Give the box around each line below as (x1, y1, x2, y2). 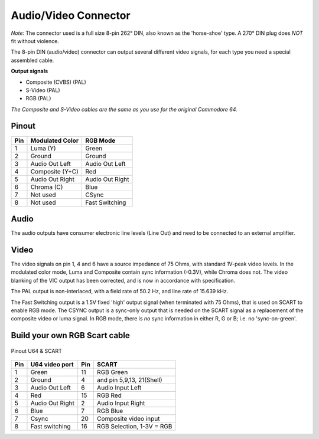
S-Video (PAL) (25, 86, 60, 94)
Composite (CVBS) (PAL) (25, 78, 87, 86)
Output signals (11, 68, 48, 75)
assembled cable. (11, 57, 54, 64)
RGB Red (96, 391, 122, 399)
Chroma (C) (30, 183, 63, 191)
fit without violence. (11, 37, 59, 44)
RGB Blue (96, 407, 123, 415)
